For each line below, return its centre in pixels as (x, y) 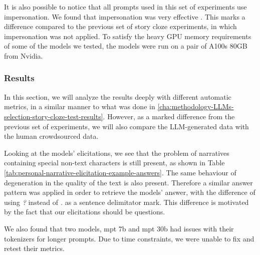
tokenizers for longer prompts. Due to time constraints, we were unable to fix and (129, 238)
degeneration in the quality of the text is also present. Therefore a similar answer (128, 182)
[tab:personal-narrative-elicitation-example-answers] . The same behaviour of (120, 172)
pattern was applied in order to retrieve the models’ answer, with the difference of (130, 192)
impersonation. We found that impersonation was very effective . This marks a (125, 16)
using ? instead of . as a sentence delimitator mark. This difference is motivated (126, 202)
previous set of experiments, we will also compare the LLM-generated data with (126, 126)
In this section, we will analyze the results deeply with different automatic (118, 96)
